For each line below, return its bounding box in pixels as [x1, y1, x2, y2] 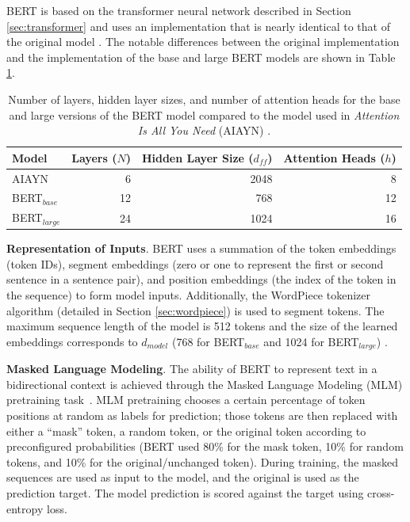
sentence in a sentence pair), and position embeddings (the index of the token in [6, 271, 397, 288]
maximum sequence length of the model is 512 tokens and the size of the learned [6, 318, 398, 334]
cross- [367, 485, 395, 501]
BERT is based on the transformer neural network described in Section [6, 2, 351, 18]
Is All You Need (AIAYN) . [137, 122, 271, 139]
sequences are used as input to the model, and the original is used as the [6, 469, 359, 486]
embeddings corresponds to [6, 333, 138, 349]
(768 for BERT [171, 333, 245, 349]
